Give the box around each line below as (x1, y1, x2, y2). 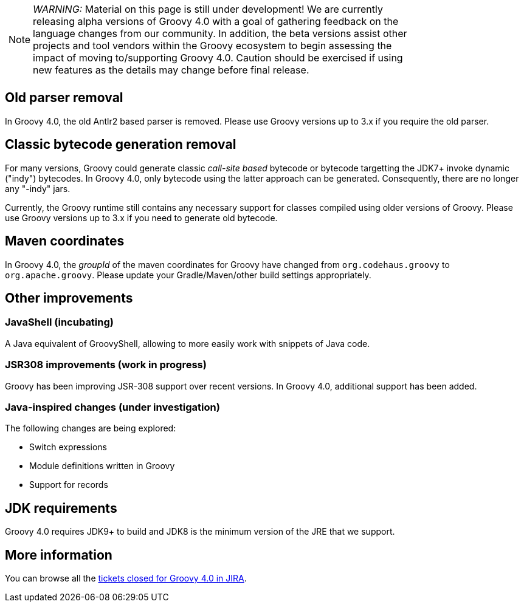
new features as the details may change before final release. (33, 64, 309, 76)
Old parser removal (5, 90, 123, 106)
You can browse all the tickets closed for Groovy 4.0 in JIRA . (5, 572, 247, 583)
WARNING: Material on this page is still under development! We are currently (33, 3, 383, 15)
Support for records (29, 479, 108, 490)
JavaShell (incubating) (5, 316, 114, 329)
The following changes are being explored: (5, 423, 176, 434)
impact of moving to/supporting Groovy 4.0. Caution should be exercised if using (33, 52, 403, 64)
